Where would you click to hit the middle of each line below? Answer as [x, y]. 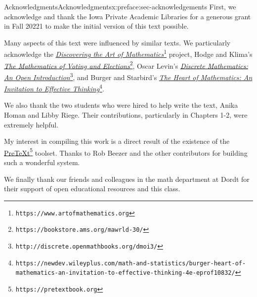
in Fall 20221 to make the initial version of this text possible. [96, 26]
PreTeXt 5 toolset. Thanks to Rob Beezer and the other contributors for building [126, 152]
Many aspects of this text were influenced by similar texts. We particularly [117, 42]
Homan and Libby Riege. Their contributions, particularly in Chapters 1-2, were [126, 114]
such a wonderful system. [42, 162]
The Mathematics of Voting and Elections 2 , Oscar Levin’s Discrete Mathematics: [126, 65]
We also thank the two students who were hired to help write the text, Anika [121, 105]
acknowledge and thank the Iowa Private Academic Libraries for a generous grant [128, 16]
